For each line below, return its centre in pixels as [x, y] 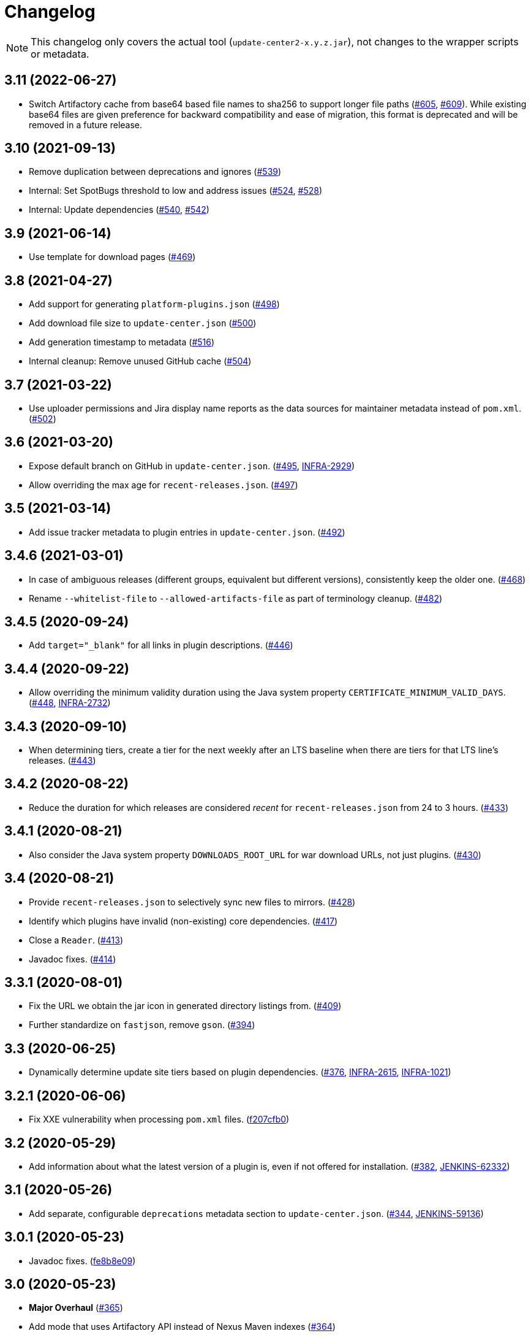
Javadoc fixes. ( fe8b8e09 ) [82, 1261]
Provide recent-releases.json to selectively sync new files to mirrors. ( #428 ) [192, 902]
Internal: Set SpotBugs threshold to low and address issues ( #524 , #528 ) [176, 191]
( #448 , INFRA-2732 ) [70, 703]
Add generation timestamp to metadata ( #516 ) [122, 342]
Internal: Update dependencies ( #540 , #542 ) [119, 210]
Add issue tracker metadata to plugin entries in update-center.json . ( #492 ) [187, 532]
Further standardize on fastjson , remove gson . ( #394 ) [142, 1025]
